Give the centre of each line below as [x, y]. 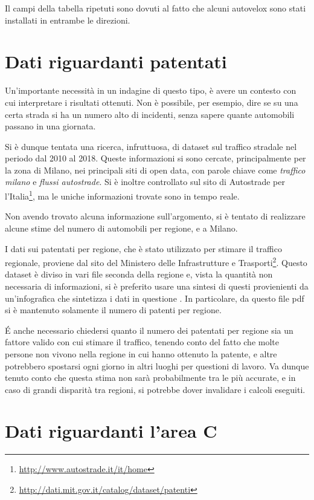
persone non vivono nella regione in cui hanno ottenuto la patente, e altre [141, 353]
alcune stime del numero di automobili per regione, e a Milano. [121, 228]
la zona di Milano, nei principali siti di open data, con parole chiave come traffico [155, 170]
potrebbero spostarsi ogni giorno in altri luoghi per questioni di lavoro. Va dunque [157, 365]
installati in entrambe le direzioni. [68, 20]
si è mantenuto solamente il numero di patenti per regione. [113, 310]
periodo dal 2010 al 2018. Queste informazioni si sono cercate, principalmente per [155, 158]
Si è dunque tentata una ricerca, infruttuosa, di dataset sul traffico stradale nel [151, 146]
